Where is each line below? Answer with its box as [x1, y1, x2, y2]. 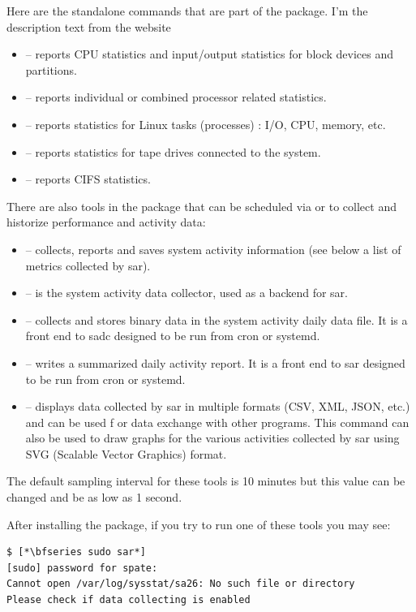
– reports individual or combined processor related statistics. [25, 88, 327, 106]
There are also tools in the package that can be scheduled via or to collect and [6, 197, 397, 214]
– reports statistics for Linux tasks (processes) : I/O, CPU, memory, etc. [25, 115, 386, 132]
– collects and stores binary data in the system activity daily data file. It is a [25, 311, 408, 328]
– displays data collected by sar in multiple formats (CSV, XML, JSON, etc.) [25, 398, 410, 415]
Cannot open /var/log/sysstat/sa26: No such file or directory [6, 578, 355, 590]
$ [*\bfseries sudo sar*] [6, 546, 146, 558]
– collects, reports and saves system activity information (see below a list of [25, 240, 401, 257]
